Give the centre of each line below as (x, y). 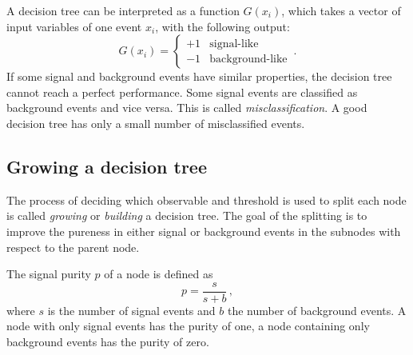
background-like (248, 59)
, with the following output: (222, 26)
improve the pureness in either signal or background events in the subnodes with (204, 231)
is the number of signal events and (131, 310)
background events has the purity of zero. (108, 341)
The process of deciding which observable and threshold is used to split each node (206, 199)
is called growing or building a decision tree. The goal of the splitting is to (187, 215)
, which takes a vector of (341, 10)
